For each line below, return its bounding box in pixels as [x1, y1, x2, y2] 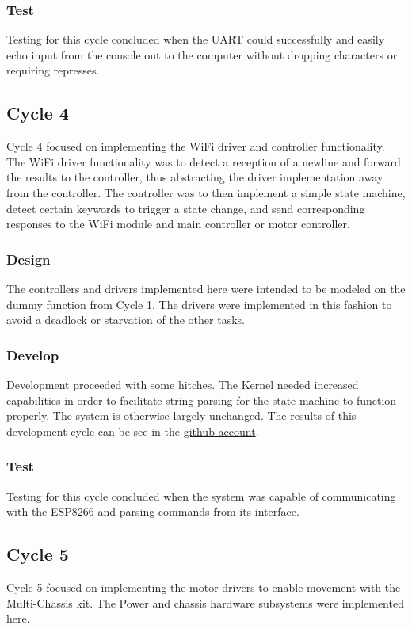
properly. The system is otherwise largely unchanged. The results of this [6, 407, 357, 424]
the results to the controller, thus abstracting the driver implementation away [6, 169, 383, 185]
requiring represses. [6, 62, 100, 78]
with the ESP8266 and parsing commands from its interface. [6, 503, 299, 520]
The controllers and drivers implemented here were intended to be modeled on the [6, 280, 406, 296]
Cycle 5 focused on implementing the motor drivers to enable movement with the [6, 578, 401, 595]
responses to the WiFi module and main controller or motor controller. [6, 215, 350, 232]
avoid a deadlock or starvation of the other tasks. [6, 311, 245, 328]
